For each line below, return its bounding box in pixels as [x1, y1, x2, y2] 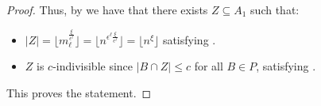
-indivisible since [52, 58, 133, 74]
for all [194, 58, 223, 74]
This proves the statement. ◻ [6, 85, 152, 100]
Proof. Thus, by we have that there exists [6, 2, 208, 17]
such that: [250, 2, 300, 17]
